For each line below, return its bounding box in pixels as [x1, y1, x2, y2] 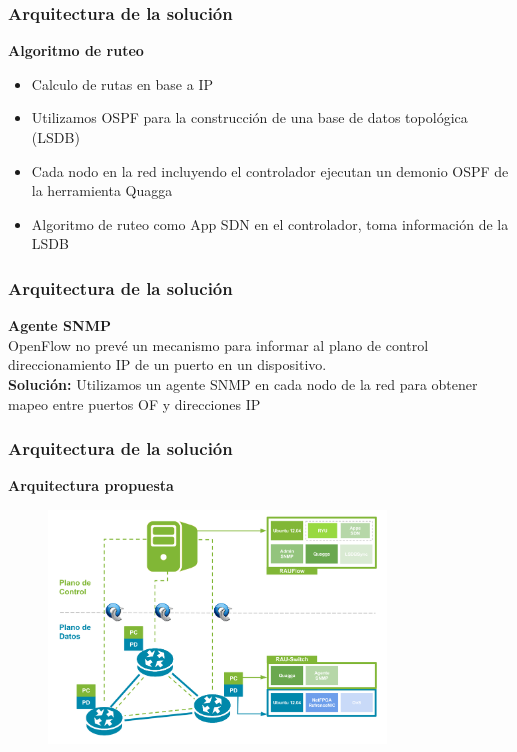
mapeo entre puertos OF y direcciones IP [8, 393, 261, 414]
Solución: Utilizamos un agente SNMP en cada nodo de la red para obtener [8, 373, 478, 394]
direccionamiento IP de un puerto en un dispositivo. [8, 354, 327, 375]
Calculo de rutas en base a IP [31, 73, 213, 94]
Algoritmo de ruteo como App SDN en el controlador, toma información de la [31, 213, 509, 234]
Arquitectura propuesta [8, 475, 174, 496]
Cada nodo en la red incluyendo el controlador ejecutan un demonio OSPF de [31, 160, 509, 181]
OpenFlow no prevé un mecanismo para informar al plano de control [8, 334, 429, 355]
